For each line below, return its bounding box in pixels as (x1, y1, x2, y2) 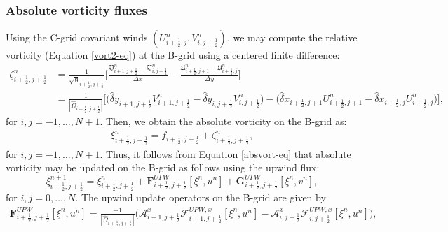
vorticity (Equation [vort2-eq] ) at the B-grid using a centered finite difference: (6, 48, 340, 62)
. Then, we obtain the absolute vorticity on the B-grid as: (100, 114, 347, 129)
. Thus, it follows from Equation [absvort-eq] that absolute (100, 146, 351, 161)
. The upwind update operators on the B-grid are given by (75, 190, 326, 205)
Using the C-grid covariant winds (6, 30, 148, 45)
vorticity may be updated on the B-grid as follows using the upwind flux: (6, 160, 320, 175)
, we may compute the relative (226, 30, 358, 45)
